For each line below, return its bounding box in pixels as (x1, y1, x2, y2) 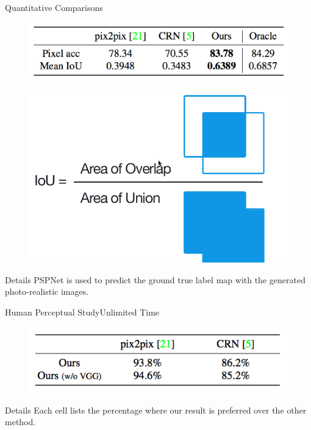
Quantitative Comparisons (5, 1, 103, 13)
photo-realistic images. (5, 285, 89, 298)
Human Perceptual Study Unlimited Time (5, 306, 160, 319)
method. (5, 415, 36, 428)
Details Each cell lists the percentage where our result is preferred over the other (5, 403, 307, 416)
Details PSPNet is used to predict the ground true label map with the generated (5, 273, 306, 286)
